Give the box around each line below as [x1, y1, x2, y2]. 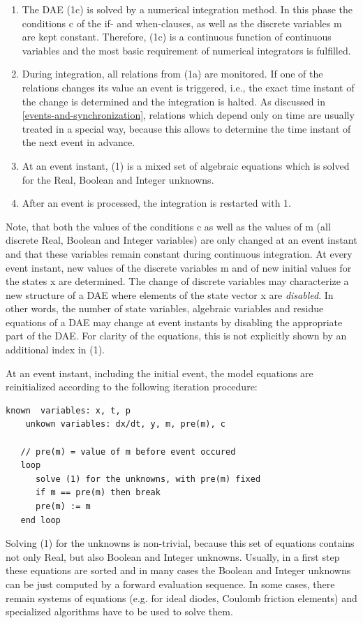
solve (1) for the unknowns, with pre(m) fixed [35, 474, 261, 484]
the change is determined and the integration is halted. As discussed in [22, 94, 325, 108]
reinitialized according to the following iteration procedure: [6, 379, 258, 394]
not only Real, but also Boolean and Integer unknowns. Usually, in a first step [6, 549, 340, 564]
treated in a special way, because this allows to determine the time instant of [22, 121, 351, 135]
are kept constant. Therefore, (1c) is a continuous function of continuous [22, 29, 332, 44]
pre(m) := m [35, 501, 91, 511]
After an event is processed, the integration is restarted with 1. [22, 196, 291, 210]
